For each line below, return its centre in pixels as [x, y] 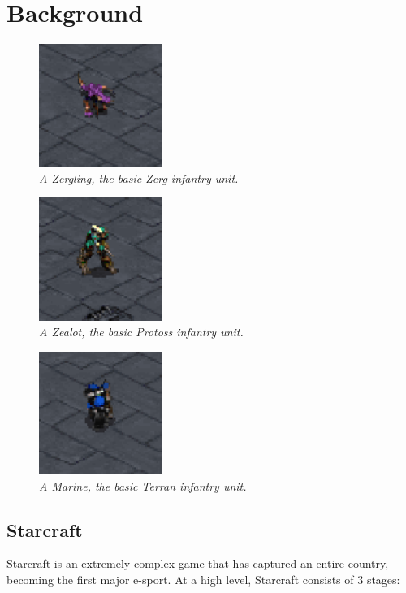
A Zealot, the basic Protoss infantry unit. [141, 332]
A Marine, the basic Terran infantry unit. [143, 485]
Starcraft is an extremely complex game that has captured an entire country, [198, 563]
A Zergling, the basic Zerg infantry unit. [139, 177]
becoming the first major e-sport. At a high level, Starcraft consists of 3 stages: [203, 579]
